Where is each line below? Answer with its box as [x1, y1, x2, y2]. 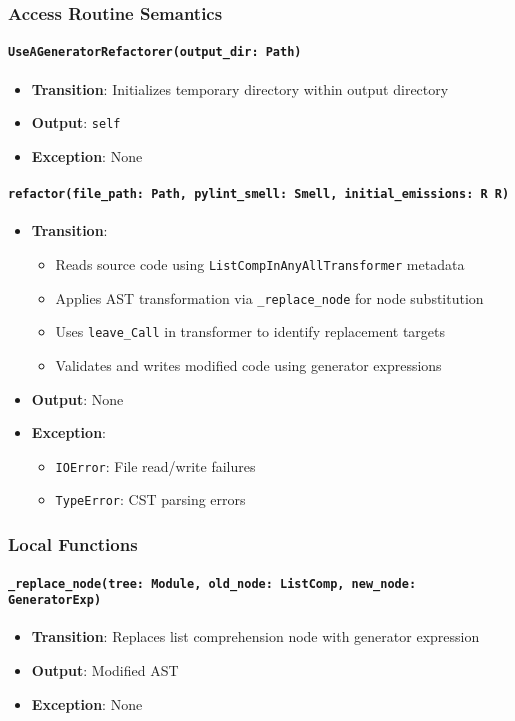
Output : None [31, 388, 124, 409]
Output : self [31, 112, 121, 133]
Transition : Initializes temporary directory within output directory [31, 78, 449, 99]
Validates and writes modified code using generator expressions [55, 354, 442, 375]
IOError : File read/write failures [55, 455, 256, 476]
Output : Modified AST [31, 660, 179, 681]
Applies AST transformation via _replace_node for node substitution [55, 287, 484, 308]
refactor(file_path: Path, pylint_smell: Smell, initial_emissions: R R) [8, 187, 510, 202]
